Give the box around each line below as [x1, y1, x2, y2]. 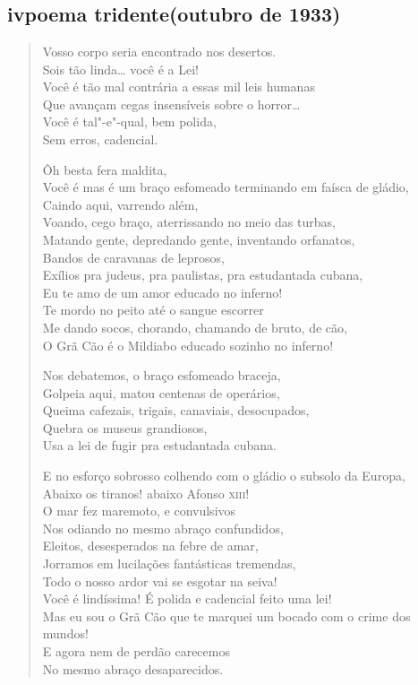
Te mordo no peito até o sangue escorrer [42, 300, 264, 319]
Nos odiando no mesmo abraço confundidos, [42, 518, 284, 537]
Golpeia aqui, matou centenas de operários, [42, 383, 280, 402]
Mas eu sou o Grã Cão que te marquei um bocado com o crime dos [42, 606, 411, 625]
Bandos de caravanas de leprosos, [42, 247, 225, 266]
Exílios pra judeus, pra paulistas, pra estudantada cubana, [42, 265, 363, 284]
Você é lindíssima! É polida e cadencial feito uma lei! [42, 589, 332, 608]
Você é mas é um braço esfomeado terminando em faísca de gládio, [42, 178, 409, 196]
